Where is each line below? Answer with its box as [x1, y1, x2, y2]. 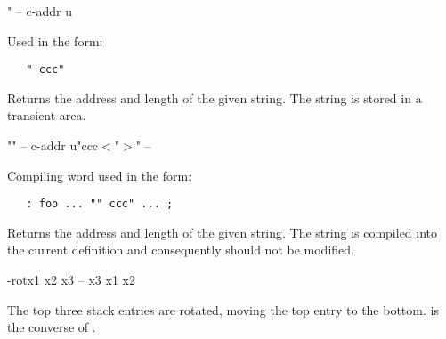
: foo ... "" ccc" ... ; [26, 198, 174, 211]
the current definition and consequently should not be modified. [7, 240, 354, 259]
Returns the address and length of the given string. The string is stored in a [7, 88, 422, 107]
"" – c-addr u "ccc [7, 136, 99, 155]
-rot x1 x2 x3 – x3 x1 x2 [7, 270, 135, 289]
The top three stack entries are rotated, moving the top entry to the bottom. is [7, 300, 439, 319]
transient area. [7, 106, 86, 125]
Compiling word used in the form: [7, 165, 192, 184]
